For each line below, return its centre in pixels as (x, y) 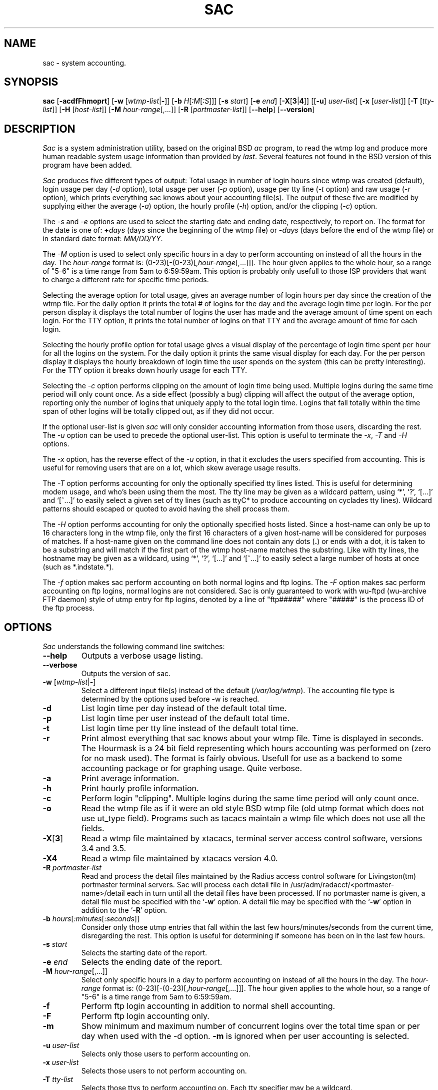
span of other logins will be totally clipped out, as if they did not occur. (158, 411)
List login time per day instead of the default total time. (184, 708)
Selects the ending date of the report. (152, 962)
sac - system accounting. (84, 63)
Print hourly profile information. (140, 788)
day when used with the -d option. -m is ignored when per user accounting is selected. (245, 1036)
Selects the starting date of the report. (144, 953)
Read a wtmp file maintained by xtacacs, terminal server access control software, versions (252, 839)
